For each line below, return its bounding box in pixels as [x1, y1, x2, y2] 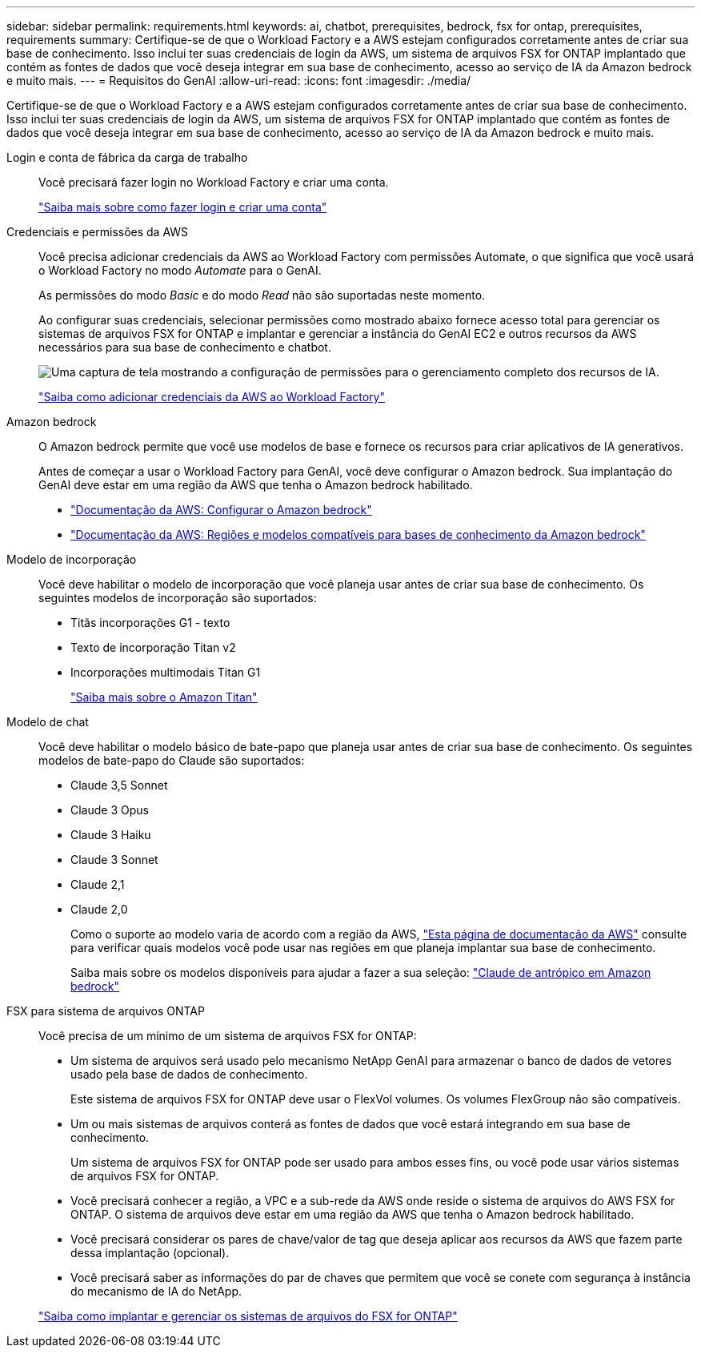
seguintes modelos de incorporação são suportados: [38, 591, 317, 605]
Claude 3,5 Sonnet [70, 778, 168, 792]
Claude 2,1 [70, 878, 125, 891]
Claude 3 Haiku [70, 828, 151, 842]
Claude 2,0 [70, 902, 128, 916]
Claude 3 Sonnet [70, 853, 158, 866]
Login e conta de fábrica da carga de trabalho [6, 151, 248, 164]
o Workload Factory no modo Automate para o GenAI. [38, 263, 322, 277]
